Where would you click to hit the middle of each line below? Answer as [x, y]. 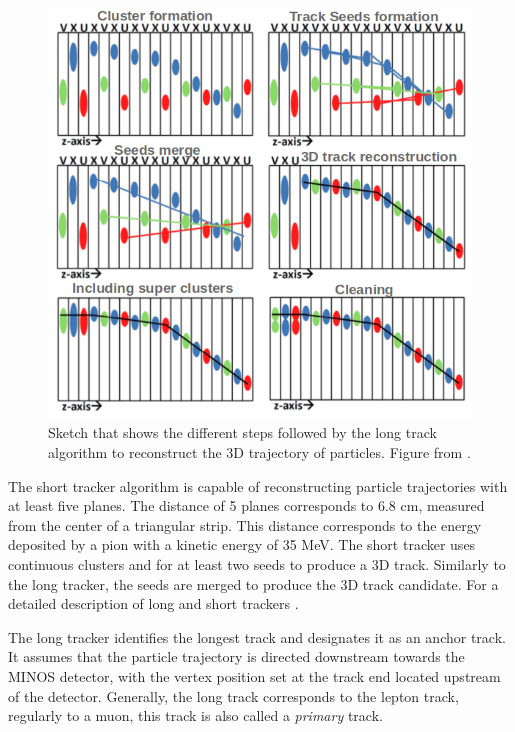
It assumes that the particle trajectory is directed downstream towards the [236, 656]
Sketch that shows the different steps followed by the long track [242, 432]
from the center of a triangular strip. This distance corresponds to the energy [245, 524]
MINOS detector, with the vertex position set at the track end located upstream [254, 675]
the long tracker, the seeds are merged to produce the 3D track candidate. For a [253, 583]
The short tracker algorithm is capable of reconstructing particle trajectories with [258, 485]
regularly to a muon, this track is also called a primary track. [195, 715]
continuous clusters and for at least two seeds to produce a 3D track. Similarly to [257, 563]
